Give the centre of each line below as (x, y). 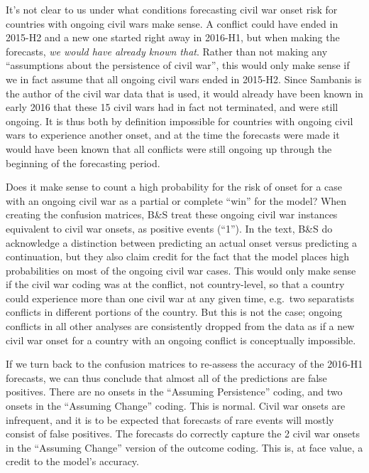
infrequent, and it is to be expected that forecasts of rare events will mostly (170, 419)
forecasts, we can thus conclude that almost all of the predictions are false (166, 377)
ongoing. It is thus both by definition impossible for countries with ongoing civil (180, 121)
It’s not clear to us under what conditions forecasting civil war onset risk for (172, 9)
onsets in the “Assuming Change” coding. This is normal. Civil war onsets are (176, 406)
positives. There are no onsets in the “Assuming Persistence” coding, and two (174, 392)
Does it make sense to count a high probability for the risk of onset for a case (174, 187)
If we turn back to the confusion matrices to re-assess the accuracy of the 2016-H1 (184, 364)
